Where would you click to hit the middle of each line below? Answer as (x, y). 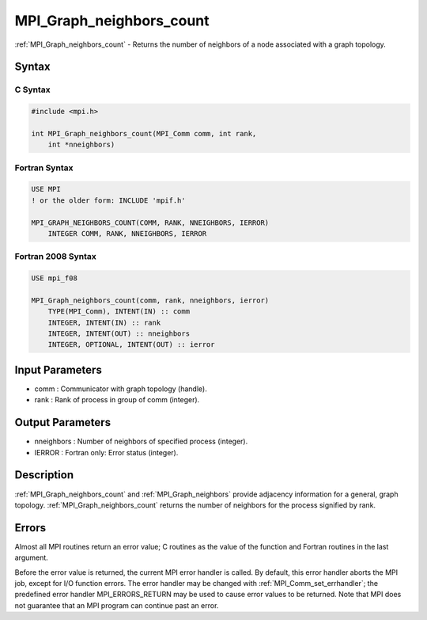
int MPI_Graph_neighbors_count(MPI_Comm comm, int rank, (144, 133)
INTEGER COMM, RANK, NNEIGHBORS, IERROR (127, 233)
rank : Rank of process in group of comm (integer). (117, 400)
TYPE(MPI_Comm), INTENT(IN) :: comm (119, 312)
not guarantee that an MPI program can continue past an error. (117, 605)
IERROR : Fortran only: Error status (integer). (106, 452)
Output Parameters (62, 422)
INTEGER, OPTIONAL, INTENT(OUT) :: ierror (131, 345)
